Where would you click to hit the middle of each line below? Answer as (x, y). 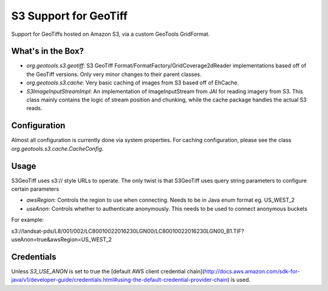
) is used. (239, 280)
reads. (34, 108)
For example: (28, 220)
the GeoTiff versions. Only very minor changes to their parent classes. (114, 74)
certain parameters (35, 189)
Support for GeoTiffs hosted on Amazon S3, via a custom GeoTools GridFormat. (111, 34)
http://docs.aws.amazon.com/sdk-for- (252, 271)
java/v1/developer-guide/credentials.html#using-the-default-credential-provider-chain (119, 280)
